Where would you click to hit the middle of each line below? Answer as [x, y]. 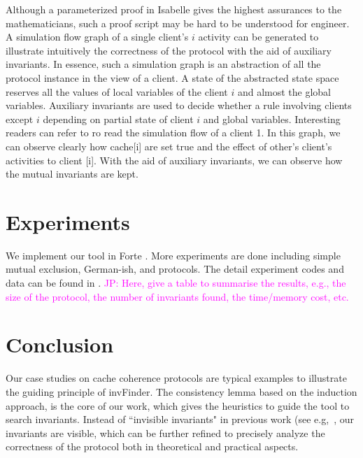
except [20, 119]
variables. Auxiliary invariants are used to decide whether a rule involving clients [179, 105]
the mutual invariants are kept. [72, 174]
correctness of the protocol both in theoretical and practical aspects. [152, 446]
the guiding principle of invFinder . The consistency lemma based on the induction [181, 391]
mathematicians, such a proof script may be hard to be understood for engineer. [178, 23]
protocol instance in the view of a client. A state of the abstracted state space [172, 77]
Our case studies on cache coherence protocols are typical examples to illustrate [176, 378]
